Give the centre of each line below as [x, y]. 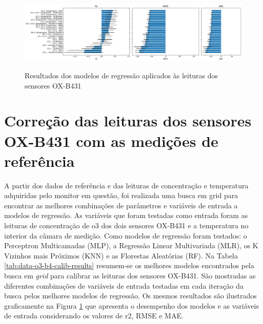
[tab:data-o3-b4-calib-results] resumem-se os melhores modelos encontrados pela [129, 265]
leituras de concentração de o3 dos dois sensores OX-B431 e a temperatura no [126, 225]
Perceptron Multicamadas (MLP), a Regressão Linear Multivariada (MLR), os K [131, 245]
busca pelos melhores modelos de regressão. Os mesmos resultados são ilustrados [130, 296]
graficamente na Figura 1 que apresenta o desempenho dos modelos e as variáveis [131, 305]
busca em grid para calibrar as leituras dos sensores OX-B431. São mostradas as [130, 275]
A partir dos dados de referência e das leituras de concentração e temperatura [126, 185]
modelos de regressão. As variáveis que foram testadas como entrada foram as [126, 215]
